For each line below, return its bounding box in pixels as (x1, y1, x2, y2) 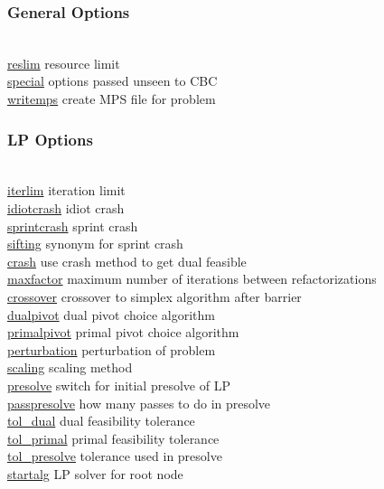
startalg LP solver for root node (7, 464, 183, 483)
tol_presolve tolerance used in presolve (7, 447, 222, 465)
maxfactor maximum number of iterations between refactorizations (7, 269, 377, 288)
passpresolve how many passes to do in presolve (7, 393, 271, 412)
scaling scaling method (7, 358, 133, 377)
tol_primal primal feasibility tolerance (7, 428, 220, 447)
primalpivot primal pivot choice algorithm (7, 323, 239, 342)
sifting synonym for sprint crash (7, 234, 183, 253)
